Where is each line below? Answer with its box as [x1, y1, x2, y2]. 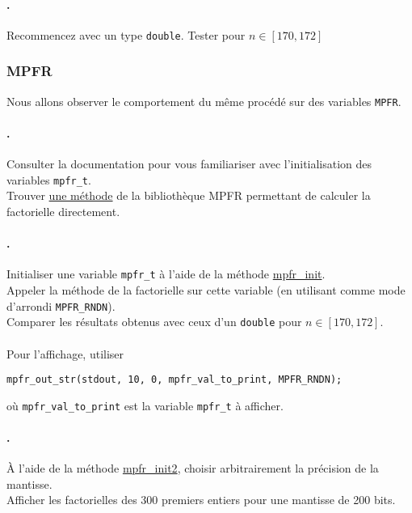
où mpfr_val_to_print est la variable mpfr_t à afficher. [6, 396, 284, 413]
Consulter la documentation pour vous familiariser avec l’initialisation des [6, 155, 372, 172]
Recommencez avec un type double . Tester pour [6, 26, 246, 43]
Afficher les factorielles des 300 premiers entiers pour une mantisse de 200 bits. [6, 491, 396, 508]
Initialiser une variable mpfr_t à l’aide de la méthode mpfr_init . [6, 265, 326, 282]
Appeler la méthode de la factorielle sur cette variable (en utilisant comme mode [6, 282, 406, 299]
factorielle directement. [6, 202, 120, 219]
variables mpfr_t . [6, 171, 91, 188]
